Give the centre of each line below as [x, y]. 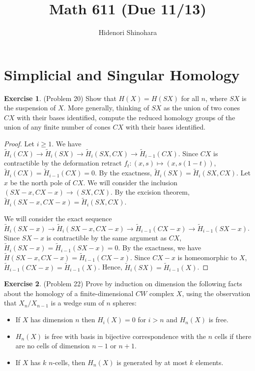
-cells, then [69, 362]
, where [216, 98]
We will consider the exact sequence [58, 218]
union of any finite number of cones [57, 127]
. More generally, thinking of [106, 108]
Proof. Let [19, 144]
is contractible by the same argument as [107, 238]
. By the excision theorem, [150, 192]
